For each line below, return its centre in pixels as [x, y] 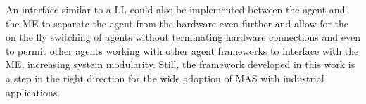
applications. [33, 92]
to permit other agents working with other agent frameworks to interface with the [182, 50]
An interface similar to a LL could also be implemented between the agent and [176, 9]
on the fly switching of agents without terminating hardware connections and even [183, 37]
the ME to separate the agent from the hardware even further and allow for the [177, 23]
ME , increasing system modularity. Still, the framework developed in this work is [181, 64]
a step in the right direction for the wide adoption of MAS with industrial [165, 78]
